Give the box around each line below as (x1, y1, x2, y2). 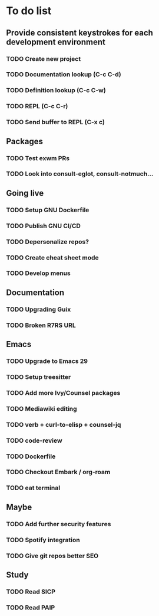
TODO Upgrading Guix (6, 305, 71, 313)
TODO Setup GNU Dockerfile (6, 206, 90, 214)
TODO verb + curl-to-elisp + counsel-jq (6, 420, 121, 429)
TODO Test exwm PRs (6, 154, 69, 162)
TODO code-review (6, 436, 63, 445)
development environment (6, 37, 106, 47)
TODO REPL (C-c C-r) (6, 102, 68, 111)
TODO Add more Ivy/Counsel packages (6, 388, 121, 397)
